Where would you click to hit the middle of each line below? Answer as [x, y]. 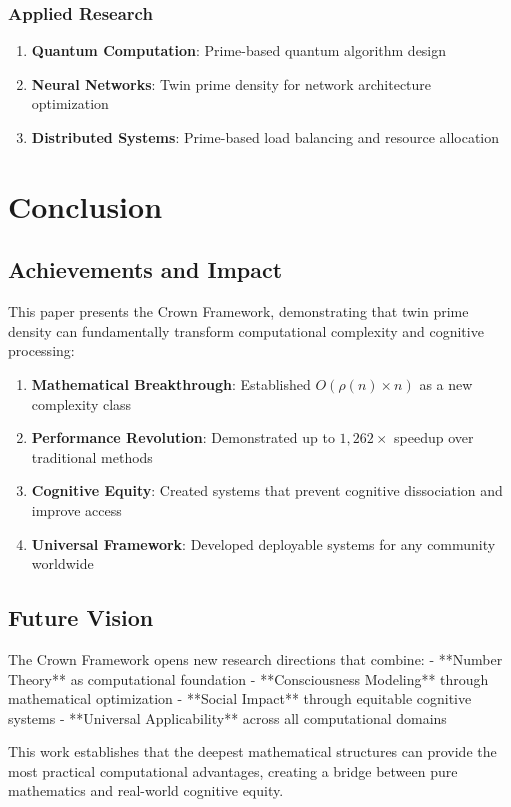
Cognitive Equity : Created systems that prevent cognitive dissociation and [267, 490]
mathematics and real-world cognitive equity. [146, 790]
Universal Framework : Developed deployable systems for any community [263, 543]
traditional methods [92, 456]
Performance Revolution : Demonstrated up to [183, 437]
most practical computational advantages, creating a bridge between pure [233, 770]
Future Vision [81, 617]
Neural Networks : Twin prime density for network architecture [231, 83]
